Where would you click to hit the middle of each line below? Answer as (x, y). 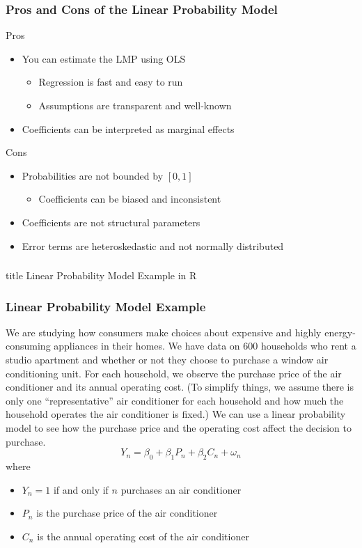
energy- (340, 332)
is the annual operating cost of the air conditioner (143, 536)
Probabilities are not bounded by (93, 175)
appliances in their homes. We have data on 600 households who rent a (205, 346)
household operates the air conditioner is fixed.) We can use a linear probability (176, 414)
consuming (28, 346)
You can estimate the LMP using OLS (104, 58)
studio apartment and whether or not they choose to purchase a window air (167, 360)
